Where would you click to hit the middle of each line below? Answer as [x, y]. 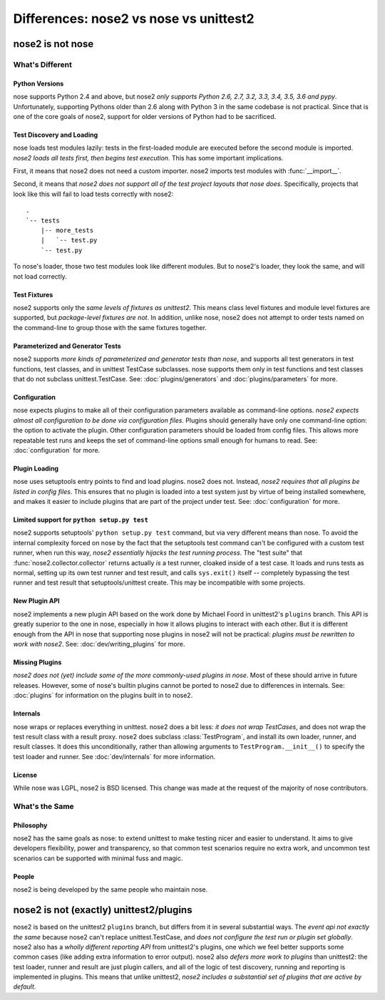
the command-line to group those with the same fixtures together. [110, 327]
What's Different [43, 64]
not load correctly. [40, 276]
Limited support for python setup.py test [81, 520]
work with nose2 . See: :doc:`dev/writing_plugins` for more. [99, 644]
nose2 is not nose [53, 44]
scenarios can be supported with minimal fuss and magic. [98, 858]
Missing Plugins [37, 662]
